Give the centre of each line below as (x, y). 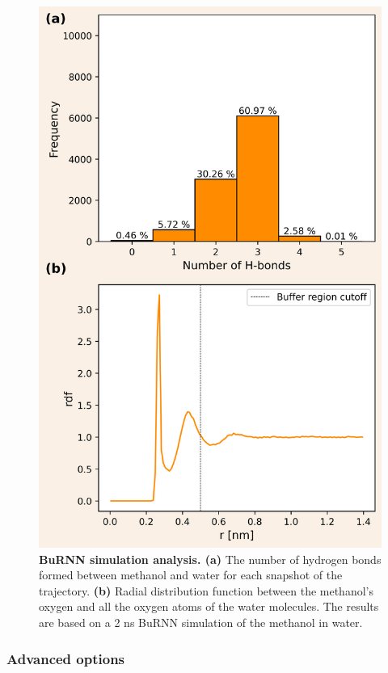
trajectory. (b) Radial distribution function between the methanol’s (206, 590)
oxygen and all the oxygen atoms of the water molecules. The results (209, 606)
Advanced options (66, 658)
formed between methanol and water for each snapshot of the (191, 575)
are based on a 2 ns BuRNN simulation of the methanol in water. (201, 622)
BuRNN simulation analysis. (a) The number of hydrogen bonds (210, 559)
